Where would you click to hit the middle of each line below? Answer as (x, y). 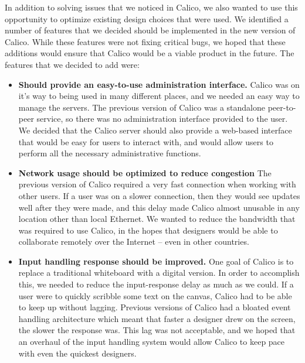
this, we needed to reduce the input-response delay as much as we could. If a (156, 284)
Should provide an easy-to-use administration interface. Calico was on (159, 84)
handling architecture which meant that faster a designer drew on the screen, (157, 318)
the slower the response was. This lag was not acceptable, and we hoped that (157, 330)
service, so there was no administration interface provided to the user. (162, 119)
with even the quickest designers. (77, 353)
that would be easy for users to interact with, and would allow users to (146, 141)
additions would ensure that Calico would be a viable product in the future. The (150, 53)
